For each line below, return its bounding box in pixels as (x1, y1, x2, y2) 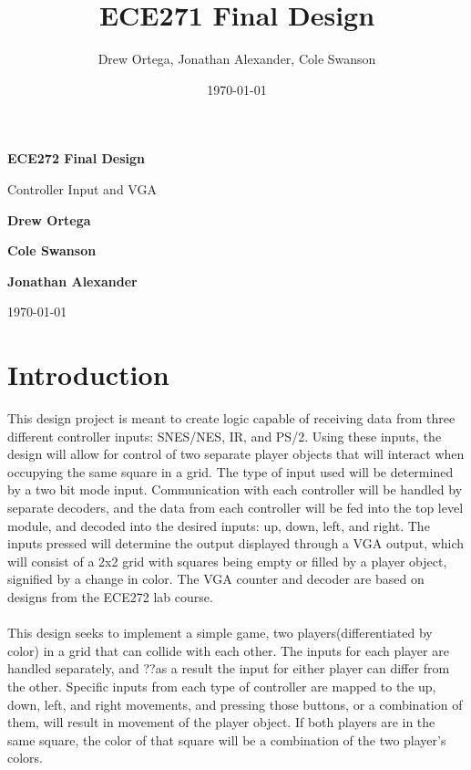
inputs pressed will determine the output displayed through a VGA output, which (7, 534, 465, 553)
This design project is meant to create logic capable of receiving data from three (7, 409, 456, 427)
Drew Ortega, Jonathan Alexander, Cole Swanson (97, 49, 376, 68)
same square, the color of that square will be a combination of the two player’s (7, 730, 446, 749)
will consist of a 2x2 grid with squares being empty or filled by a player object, (7, 551, 447, 570)
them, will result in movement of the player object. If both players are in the (7, 713, 435, 732)
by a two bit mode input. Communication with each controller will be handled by (7, 480, 463, 499)
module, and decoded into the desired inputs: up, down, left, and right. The (7, 515, 430, 535)
